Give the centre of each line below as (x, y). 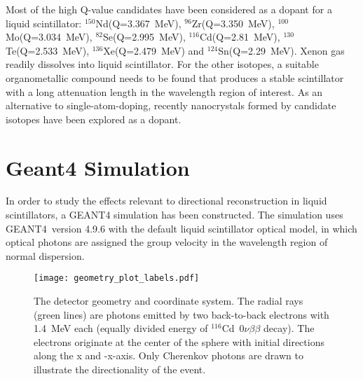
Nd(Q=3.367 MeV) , (138, 23)
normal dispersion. (45, 255)
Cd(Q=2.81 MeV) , (240, 37)
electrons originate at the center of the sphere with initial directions (179, 341)
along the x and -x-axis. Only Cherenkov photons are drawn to (169, 355)
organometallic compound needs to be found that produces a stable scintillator (175, 77)
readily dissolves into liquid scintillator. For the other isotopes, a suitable (162, 64)
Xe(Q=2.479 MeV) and (154, 50)
